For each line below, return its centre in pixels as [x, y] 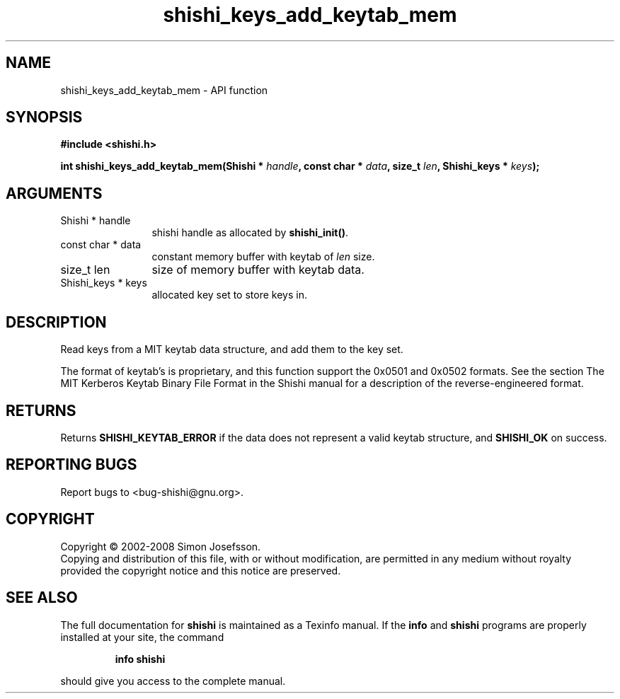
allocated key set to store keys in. [229, 295]
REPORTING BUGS [71, 465]
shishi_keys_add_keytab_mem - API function [164, 90]
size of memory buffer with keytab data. [258, 270]
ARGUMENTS [54, 193]
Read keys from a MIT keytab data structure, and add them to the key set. [232, 349]
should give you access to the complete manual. [173, 681]
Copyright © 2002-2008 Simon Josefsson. [161, 546]
